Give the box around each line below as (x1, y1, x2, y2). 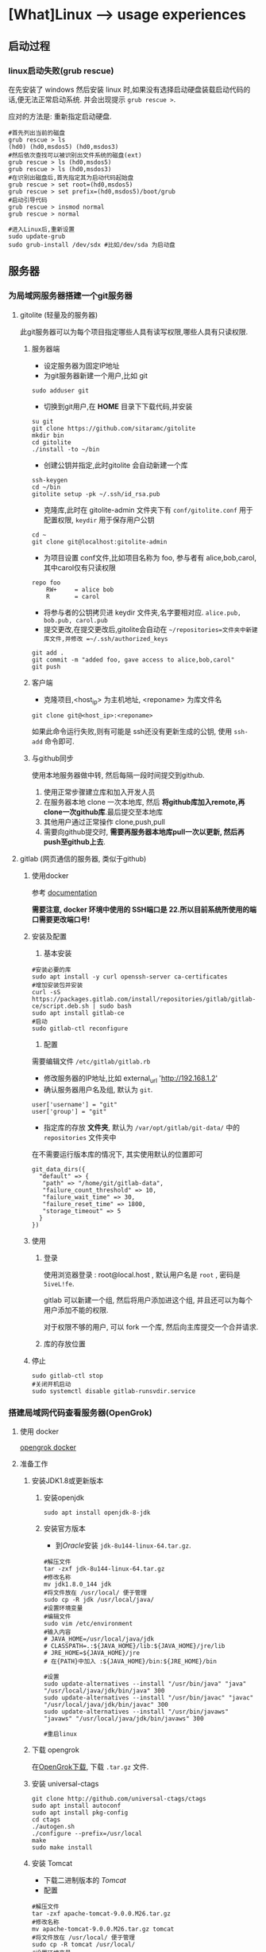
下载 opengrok (31, 1745, 79, 1755)
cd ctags (31, 1816, 61, 1824)
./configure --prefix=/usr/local (31, 1829, 143, 1838)
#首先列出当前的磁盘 (8, 129, 66, 137)
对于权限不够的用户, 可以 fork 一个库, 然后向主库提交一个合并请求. (43, 1322, 259, 1332)
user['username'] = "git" (31, 1101, 118, 1109)
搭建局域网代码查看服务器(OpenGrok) (8, 1407, 152, 1419)
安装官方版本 (43, 1524, 86, 1533)
